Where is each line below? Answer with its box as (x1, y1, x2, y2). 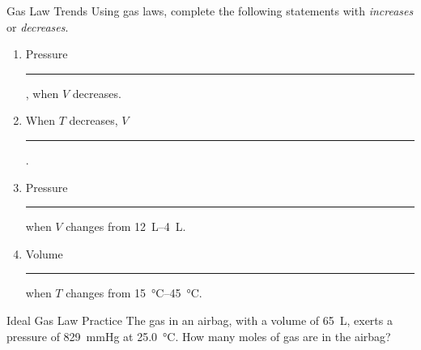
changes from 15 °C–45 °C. (66, 284, 202, 301)
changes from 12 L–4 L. (66, 218, 186, 235)
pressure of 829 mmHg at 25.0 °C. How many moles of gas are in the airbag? (6, 327, 391, 344)
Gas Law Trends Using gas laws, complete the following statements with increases (6, 2, 414, 19)
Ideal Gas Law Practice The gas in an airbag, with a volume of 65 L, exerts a (6, 311, 393, 328)
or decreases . (6, 18, 69, 35)
